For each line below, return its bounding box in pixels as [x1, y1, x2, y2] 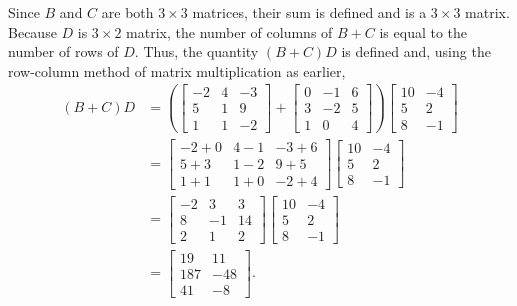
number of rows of [8, 41, 119, 62]
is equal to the [379, 21, 468, 42]
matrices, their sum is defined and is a [192, 2, 427, 22]
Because [8, 21, 57, 42]
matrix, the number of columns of [126, 21, 333, 42]
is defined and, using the [341, 41, 491, 62]
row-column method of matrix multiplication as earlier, [8, 60, 346, 81]
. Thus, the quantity [134, 41, 259, 62]
